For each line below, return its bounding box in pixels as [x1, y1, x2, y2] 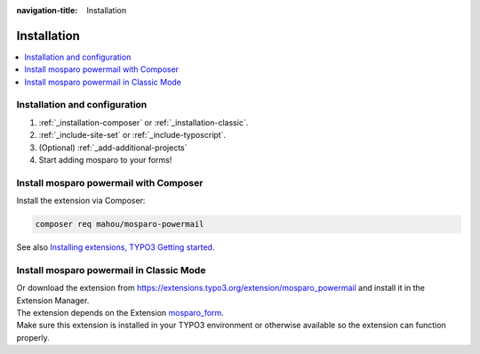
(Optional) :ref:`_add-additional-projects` [38, 142, 188, 153]
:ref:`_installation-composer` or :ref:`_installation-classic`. [38, 117, 249, 128]
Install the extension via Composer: [16, 196, 146, 206]
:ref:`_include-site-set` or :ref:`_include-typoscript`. [38, 130, 227, 141]
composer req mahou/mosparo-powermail [35, 219, 204, 229]
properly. [16, 332, 50, 342]
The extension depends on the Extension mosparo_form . [16, 308, 224, 318]
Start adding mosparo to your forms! [38, 155, 172, 165]
